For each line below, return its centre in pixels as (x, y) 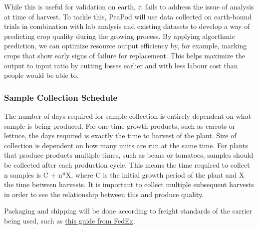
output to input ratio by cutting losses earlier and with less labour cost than (121, 65)
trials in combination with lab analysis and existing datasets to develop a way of (127, 26)
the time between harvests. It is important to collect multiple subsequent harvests (129, 184)
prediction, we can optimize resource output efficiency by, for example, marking (126, 46)
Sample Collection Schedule (61, 97)
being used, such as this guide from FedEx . (70, 220)
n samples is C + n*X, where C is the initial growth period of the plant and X (124, 174)
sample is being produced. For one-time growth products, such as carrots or (120, 125)
